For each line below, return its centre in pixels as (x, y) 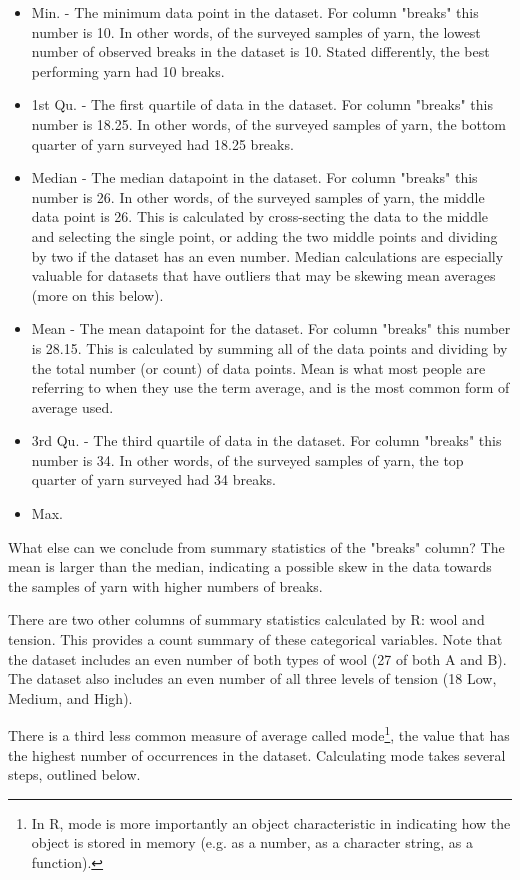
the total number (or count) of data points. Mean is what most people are (258, 367)
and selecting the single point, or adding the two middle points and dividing (264, 235)
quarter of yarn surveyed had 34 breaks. (153, 479)
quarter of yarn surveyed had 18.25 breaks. (162, 143)
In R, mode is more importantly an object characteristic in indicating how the (271, 822)
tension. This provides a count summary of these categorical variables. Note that (255, 639)
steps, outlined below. (74, 774)
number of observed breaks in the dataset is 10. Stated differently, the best (260, 51)
